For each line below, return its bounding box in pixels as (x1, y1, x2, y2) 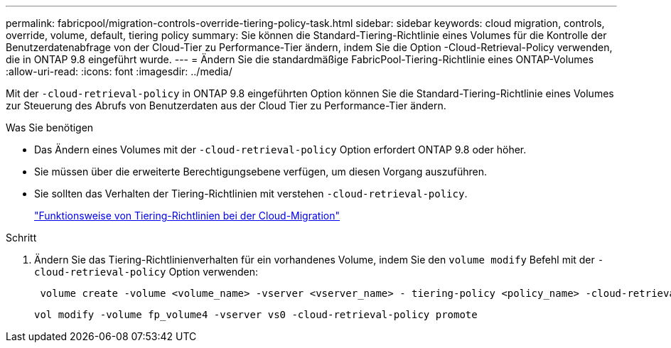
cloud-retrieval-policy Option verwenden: (34, 266, 259, 278)
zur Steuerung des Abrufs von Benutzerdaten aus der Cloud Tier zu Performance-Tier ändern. (6, 99, 446, 112)
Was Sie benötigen (6, 121, 94, 134)
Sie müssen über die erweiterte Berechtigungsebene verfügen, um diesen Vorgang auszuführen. (34, 165, 488, 178)
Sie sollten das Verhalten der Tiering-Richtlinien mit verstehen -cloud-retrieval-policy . (34, 187, 468, 200)
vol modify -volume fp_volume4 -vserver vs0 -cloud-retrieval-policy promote (34, 309, 478, 320)
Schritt (6, 232, 37, 244)
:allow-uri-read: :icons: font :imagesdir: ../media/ (6, 65, 232, 77)
